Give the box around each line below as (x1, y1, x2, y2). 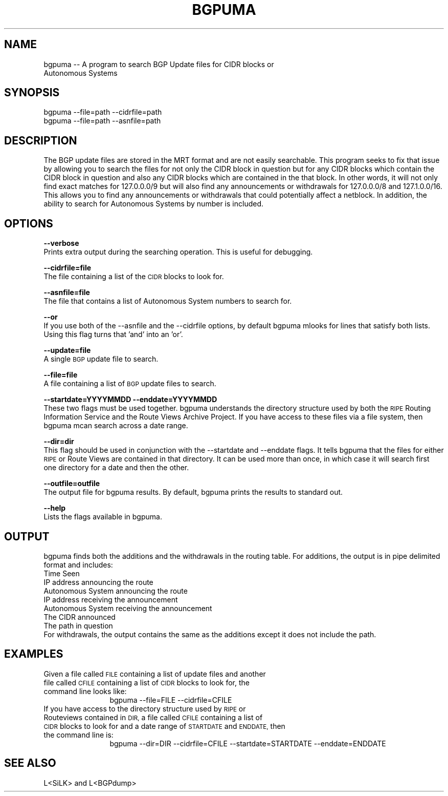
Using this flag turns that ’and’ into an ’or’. (43, 330, 183, 339)
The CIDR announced (43, 612, 116, 621)
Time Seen (43, 569, 80, 578)
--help (43, 504, 66, 513)
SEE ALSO (4, 757, 56, 770)
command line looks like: (43, 686, 127, 696)
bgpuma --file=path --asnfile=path (43, 116, 161, 125)
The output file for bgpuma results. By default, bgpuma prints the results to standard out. (43, 488, 343, 497)
